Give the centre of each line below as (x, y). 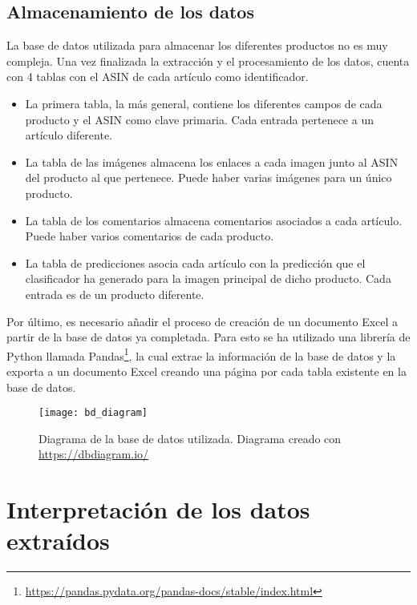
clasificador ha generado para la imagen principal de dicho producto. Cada (208, 278)
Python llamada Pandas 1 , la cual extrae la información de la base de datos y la (201, 354)
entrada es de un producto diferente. (115, 294)
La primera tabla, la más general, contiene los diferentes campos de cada (204, 103)
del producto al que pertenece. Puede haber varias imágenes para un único (208, 177)
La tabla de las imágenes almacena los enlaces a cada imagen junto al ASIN (212, 161)
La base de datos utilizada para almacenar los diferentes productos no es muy (197, 45)
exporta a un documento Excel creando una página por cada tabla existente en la (206, 371)
